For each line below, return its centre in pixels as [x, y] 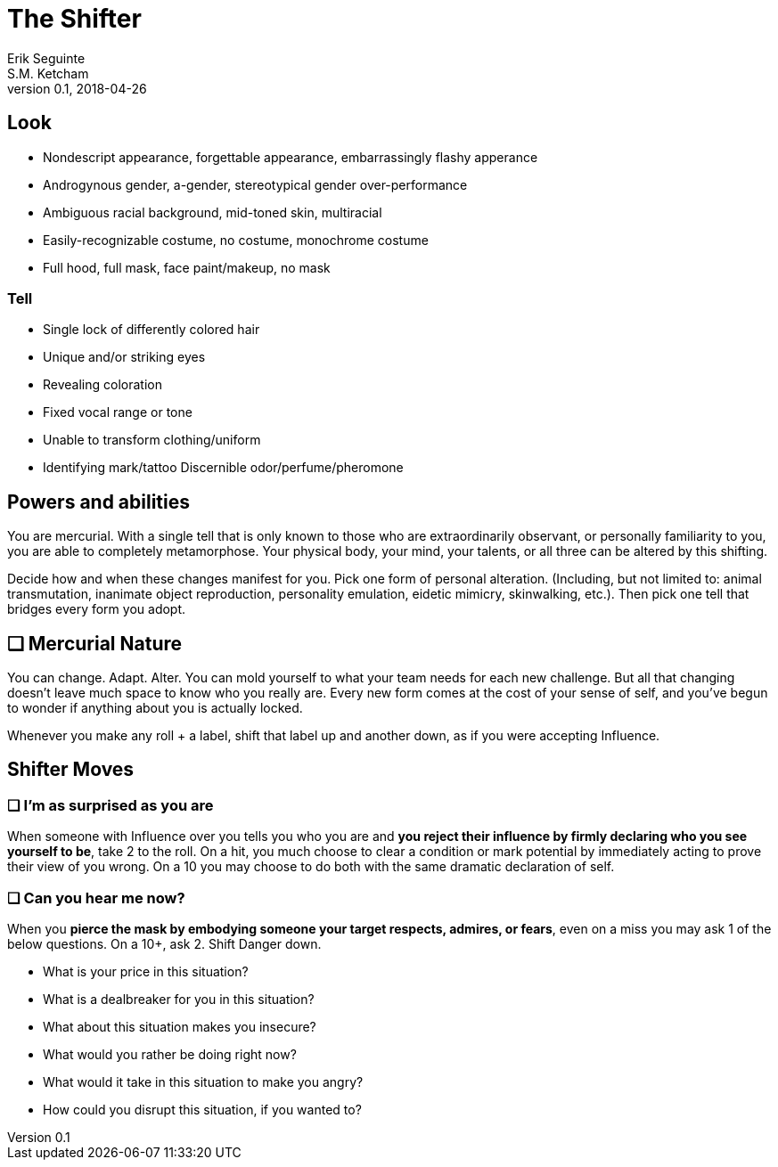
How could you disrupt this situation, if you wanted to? [202, 1110]
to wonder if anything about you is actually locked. [155, 708]
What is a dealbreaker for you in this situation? [179, 999]
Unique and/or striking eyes [124, 357]
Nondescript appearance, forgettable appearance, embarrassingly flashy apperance [291, 157]
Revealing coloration [102, 385]
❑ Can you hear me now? [96, 898]
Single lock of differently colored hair [152, 330]
